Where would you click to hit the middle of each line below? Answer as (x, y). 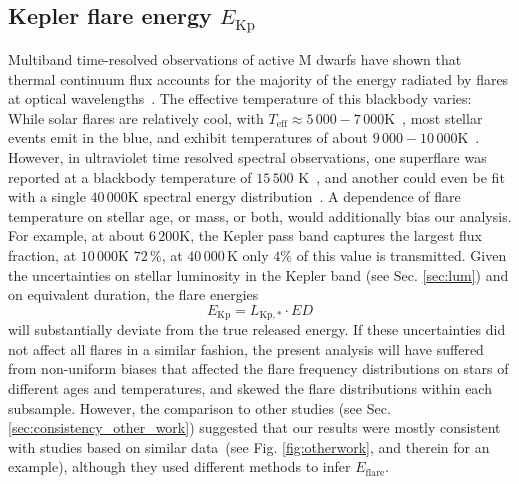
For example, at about (76, 235)
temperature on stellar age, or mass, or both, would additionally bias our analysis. (260, 215)
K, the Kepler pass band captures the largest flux (330, 235)
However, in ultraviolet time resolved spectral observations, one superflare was (247, 156)
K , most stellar (433, 117)
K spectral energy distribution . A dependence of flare (294, 196)
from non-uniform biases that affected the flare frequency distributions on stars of (258, 368)
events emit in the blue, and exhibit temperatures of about (188, 137)
